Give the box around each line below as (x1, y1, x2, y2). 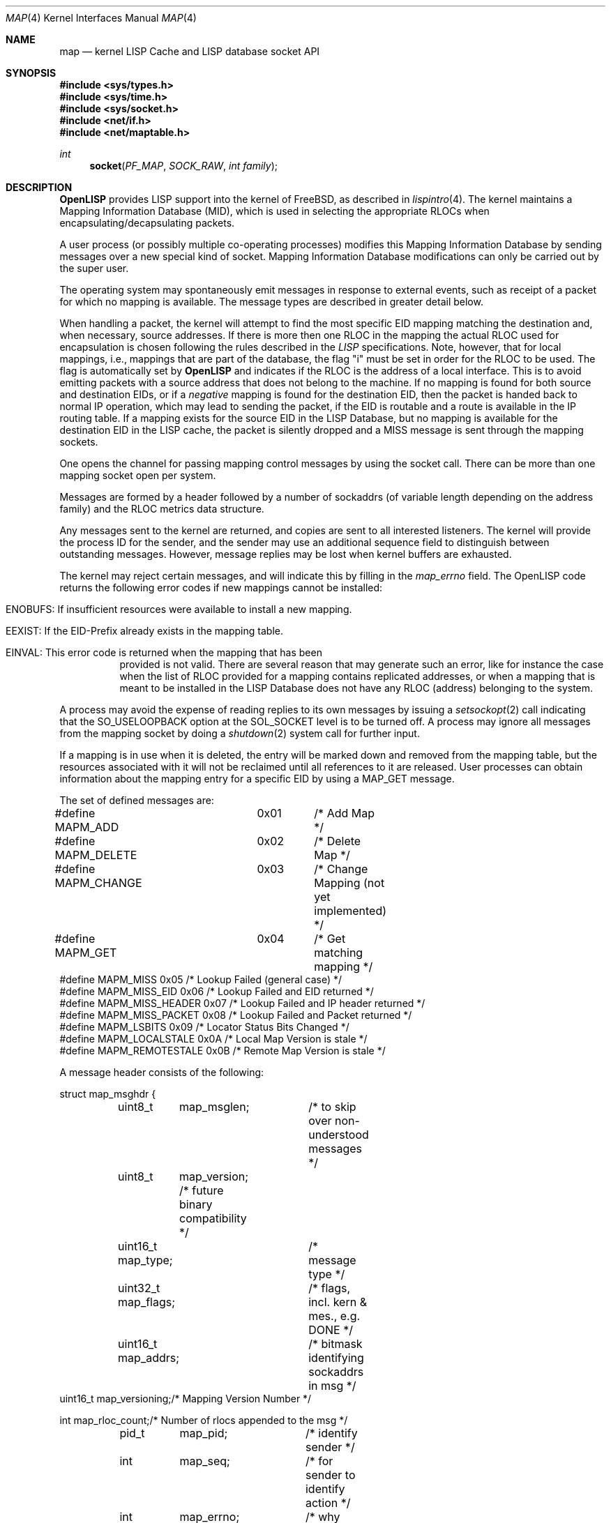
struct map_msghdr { (59, 1088, 156, 1100)
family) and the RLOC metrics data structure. (59, 503, 264, 515)
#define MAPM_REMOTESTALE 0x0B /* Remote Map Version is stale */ (59, 1045, 386, 1056)
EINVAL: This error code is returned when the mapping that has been (6, 646, 322, 658)
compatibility (179, 1211, 247, 1225)
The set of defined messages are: (59, 794, 214, 806)
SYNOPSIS (6, 67, 56, 79)
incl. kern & (308, 1295, 367, 1309)
